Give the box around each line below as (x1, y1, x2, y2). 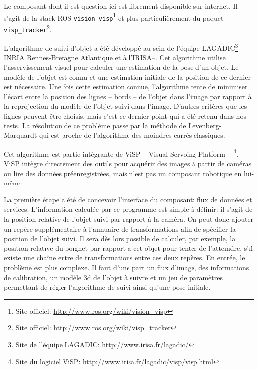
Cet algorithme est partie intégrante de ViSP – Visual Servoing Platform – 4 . (4, 147, 239, 159)
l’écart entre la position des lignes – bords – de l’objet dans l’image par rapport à (4, 91, 252, 101)
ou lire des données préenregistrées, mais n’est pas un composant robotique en (4, 168, 242, 178)
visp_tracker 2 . (4, 22, 52, 34)
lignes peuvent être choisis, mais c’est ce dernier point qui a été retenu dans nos (4, 111, 246, 121)
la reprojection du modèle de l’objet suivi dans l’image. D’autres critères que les (4, 101, 247, 111)
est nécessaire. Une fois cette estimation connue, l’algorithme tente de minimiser (4, 81, 248, 92)
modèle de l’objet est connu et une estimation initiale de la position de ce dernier (4, 71, 251, 82)
